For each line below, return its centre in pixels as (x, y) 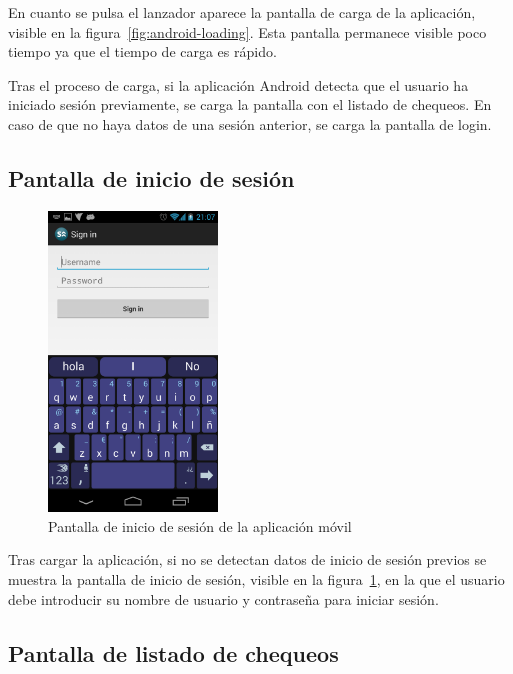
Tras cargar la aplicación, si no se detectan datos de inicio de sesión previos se (247, 559)
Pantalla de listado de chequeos (173, 652)
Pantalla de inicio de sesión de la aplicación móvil (200, 525)
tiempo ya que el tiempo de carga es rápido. (142, 51)
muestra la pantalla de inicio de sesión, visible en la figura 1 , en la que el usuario (256, 579)
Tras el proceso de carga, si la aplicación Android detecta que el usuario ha (238, 84)
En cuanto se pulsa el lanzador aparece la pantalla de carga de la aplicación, (242, 12)
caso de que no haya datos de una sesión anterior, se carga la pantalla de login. (250, 123)
